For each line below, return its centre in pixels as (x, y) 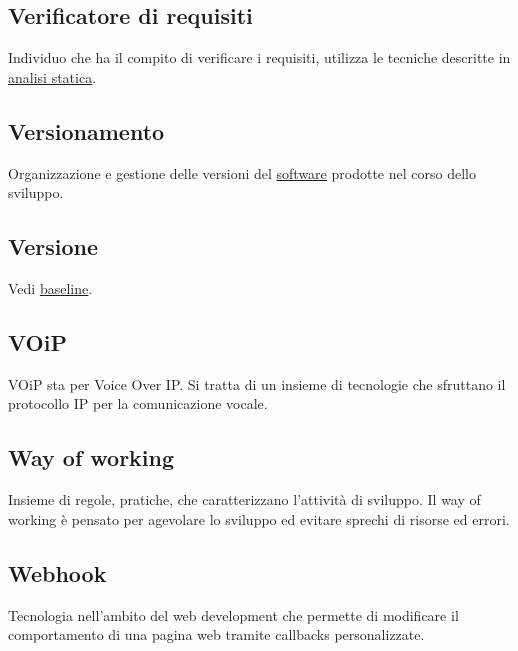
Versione (53, 246)
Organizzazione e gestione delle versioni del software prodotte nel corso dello (242, 172)
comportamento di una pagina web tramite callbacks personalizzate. (216, 634)
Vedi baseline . (50, 287)
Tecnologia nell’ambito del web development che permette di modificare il (233, 614)
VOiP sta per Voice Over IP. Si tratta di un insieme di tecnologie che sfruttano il (257, 383)
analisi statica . (52, 76)
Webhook (57, 572)
